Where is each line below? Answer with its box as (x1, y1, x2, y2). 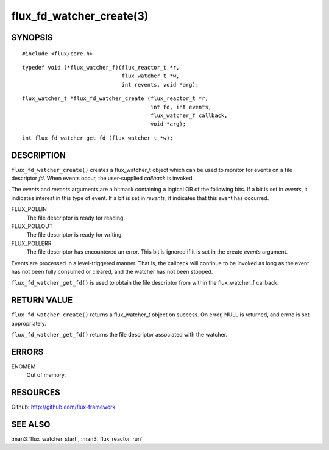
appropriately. (11, 320, 47, 327)
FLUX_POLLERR (11, 240, 52, 247)
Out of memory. (26, 371, 66, 379)
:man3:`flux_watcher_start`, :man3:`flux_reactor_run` (11, 435, 143, 443)
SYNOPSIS (11, 32, 53, 43)
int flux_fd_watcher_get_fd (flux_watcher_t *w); (22, 134, 174, 141)
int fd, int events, (150, 104, 212, 110)
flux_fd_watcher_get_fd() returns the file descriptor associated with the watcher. (11, 330, 228, 338)
